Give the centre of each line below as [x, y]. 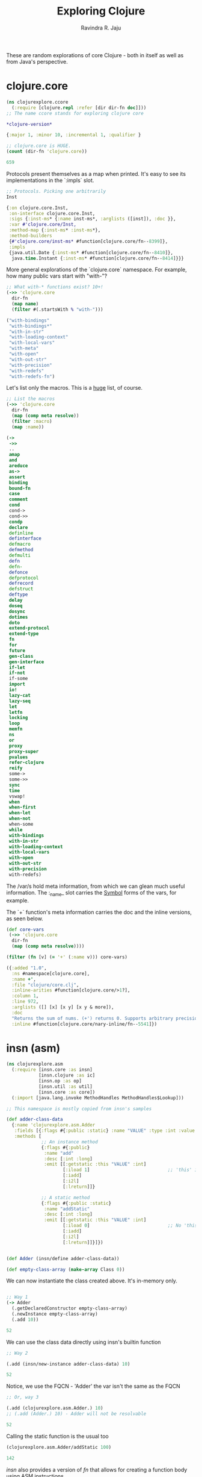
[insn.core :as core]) [67, 1092]
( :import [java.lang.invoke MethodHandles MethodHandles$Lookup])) [98, 1098]
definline [21, 533]
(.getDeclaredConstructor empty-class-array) [70, 1308]
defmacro [20, 544]
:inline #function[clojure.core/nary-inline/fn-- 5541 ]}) [84, 1024]
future [17, 651]
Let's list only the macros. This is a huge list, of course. [75, 388]
